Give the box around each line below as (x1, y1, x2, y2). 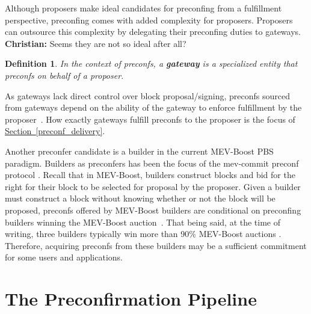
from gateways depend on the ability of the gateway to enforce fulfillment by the (5, 101, 302, 114)
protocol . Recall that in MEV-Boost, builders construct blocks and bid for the (5, 168, 295, 181)
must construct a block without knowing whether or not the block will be (5, 192, 276, 205)
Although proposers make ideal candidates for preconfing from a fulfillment (5, 2, 282, 14)
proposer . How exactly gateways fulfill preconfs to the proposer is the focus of (5, 112, 295, 125)
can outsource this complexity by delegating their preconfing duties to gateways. (5, 25, 301, 38)
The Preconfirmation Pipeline (5, 286, 257, 311)
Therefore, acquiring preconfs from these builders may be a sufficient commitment (5, 239, 307, 251)
